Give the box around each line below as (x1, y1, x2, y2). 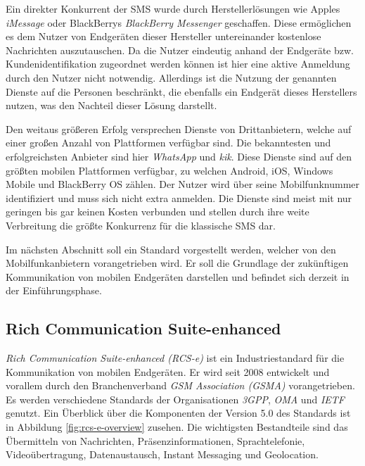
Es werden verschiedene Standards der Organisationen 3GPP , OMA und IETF (6, 391, 345, 406)
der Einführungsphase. (6, 283, 102, 298)
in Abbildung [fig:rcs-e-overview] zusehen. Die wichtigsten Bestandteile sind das (6, 420, 348, 434)
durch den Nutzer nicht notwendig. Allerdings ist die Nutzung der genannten (6, 70, 337, 84)
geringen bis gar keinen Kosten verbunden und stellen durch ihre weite (6, 204, 309, 219)
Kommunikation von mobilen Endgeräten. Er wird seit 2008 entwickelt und (6, 364, 330, 379)
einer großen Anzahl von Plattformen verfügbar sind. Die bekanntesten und (6, 135, 331, 150)
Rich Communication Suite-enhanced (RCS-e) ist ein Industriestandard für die (6, 351, 345, 365)
